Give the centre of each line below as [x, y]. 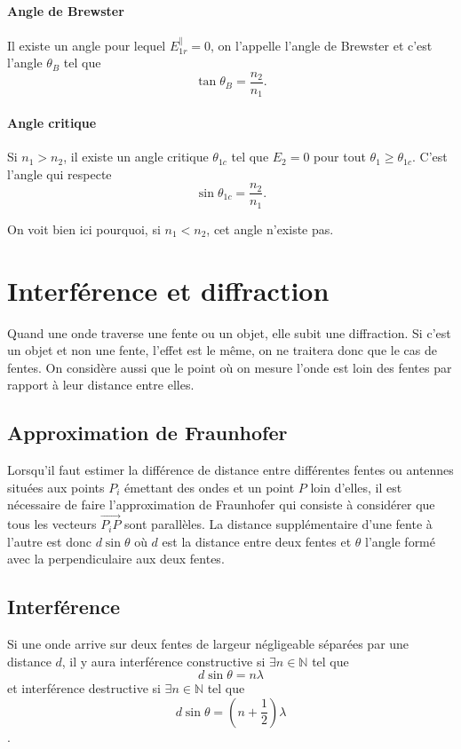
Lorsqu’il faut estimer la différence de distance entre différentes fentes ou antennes [230, 470]
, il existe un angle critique [136, 157]
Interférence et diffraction [168, 290]
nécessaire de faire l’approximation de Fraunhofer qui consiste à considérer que [221, 505]
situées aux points [56, 487]
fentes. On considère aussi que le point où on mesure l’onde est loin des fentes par [230, 367]
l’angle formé [400, 541]
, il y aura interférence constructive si [163, 661]
